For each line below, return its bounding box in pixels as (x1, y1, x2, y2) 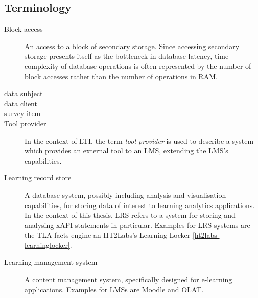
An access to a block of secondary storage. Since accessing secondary (25, 40, 240, 51)
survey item (4, 108, 41, 119)
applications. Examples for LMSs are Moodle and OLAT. (25, 284, 204, 294)
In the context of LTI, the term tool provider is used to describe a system (25, 135, 254, 146)
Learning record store (4, 172, 72, 183)
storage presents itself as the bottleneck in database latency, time (25, 51, 229, 61)
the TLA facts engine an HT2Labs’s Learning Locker (25, 230, 191, 240)
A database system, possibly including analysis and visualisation (25, 189, 226, 200)
